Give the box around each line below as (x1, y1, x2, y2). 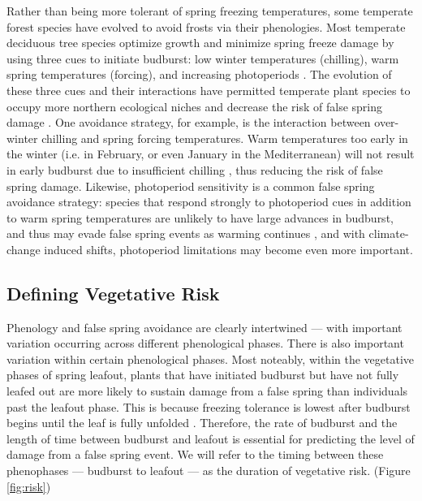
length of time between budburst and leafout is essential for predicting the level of (6, 430, 415, 447)
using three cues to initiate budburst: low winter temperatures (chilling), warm (6, 50, 399, 67)
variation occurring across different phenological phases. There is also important (6, 335, 404, 352)
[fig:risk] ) (6, 477, 51, 495)
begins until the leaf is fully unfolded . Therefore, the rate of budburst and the (6, 414, 398, 431)
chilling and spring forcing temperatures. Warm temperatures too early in (41, 129, 408, 146)
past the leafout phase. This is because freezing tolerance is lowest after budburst (6, 398, 411, 415)
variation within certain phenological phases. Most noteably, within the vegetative (6, 350, 415, 367)
